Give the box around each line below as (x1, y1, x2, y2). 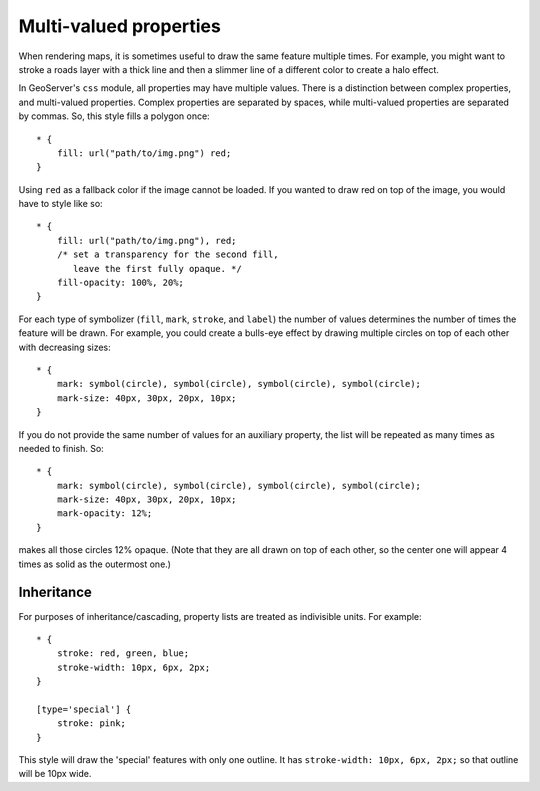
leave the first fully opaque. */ (73, 263, 242, 274)
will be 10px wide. (18, 768, 92, 780)
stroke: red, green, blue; (56, 648, 190, 659)
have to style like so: (18, 198, 104, 210)
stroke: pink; (56, 718, 127, 729)
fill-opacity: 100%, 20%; (56, 277, 185, 289)
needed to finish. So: (18, 442, 104, 454)
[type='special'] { (36, 703, 132, 715)
